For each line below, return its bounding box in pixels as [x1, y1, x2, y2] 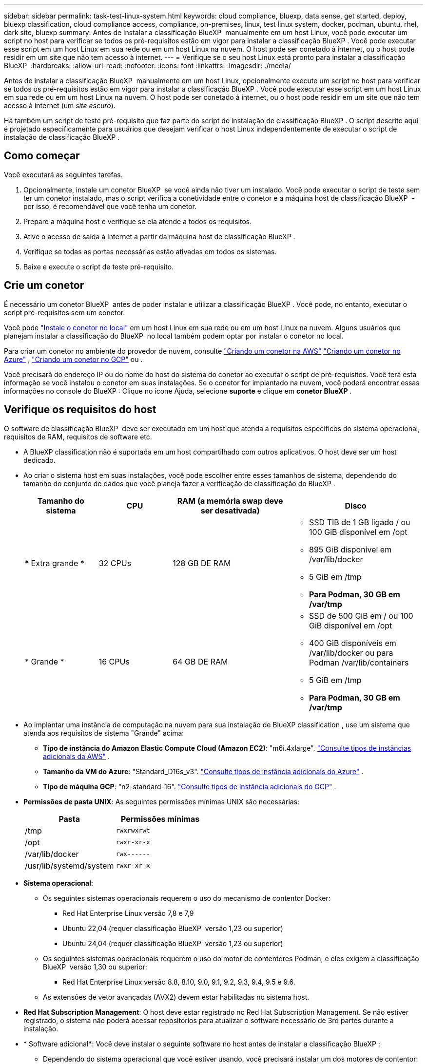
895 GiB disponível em [309, 544, 392, 554]
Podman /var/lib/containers [309, 657, 409, 667]
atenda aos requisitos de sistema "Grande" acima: [23, 728, 184, 737]
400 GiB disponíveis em [309, 638, 396, 648]
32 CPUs [98, 558, 132, 568]
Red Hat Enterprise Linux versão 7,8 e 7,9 [62, 909, 194, 917]
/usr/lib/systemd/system [25, 860, 114, 871]
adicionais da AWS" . [43, 752, 110, 760]
